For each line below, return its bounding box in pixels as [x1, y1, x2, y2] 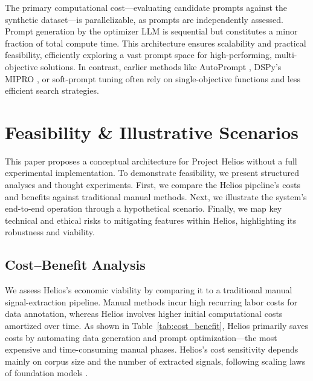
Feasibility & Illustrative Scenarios [5, 119, 299, 144]
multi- [274, 48, 297, 61]
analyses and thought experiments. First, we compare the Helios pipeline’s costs [5, 178, 300, 191]
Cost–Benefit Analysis [5, 255, 146, 274]
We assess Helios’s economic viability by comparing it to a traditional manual [5, 284, 292, 296]
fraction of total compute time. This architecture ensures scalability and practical [5, 36, 306, 49]
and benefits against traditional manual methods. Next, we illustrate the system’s [5, 190, 307, 203]
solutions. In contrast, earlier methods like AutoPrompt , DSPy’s [40, 60, 282, 73]
